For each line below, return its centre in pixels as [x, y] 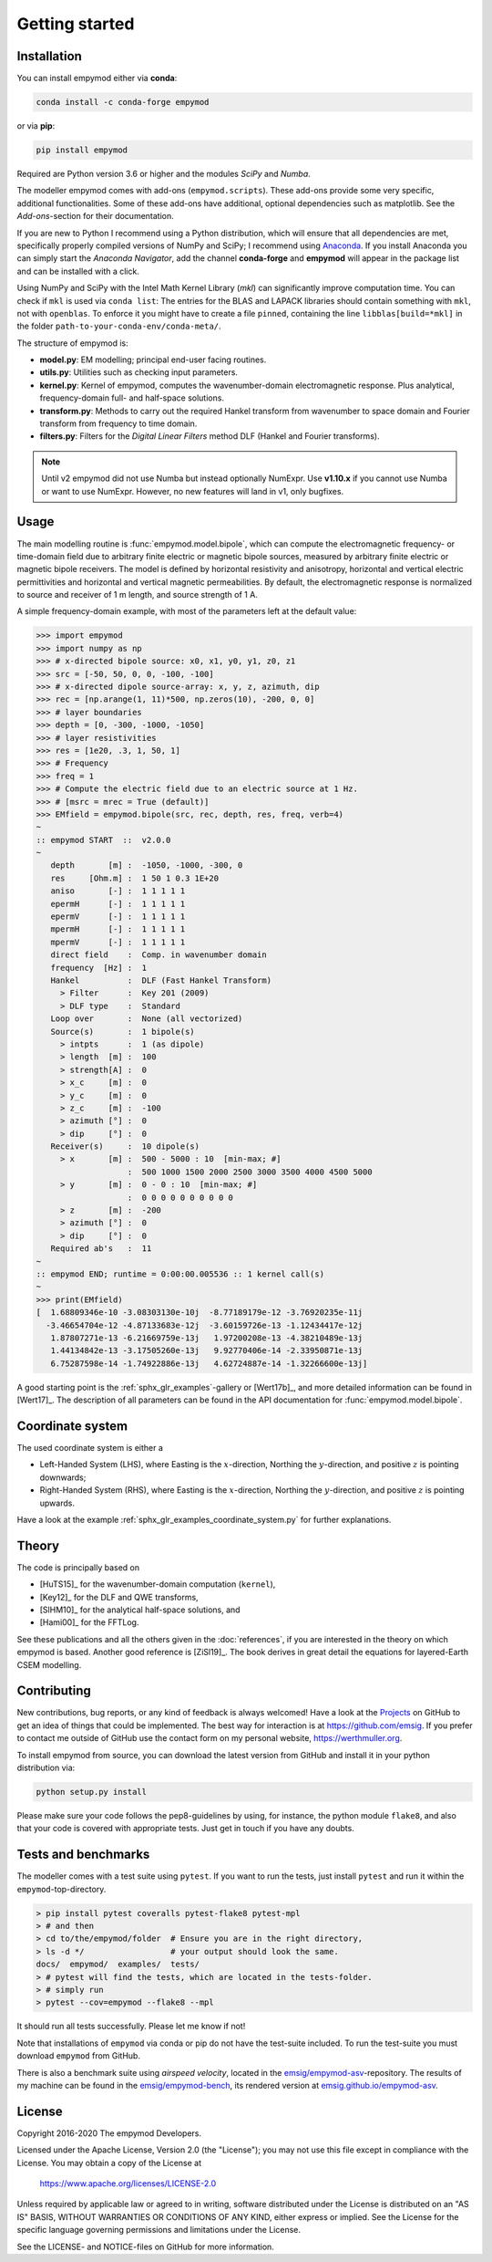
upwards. [57, 1503]
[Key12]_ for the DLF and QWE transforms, [119, 1597]
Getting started [76, 24]
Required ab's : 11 [101, 1249]
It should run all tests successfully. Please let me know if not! [131, 2027]
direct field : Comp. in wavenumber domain [159, 955]
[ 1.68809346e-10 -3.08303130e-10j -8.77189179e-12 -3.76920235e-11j [200, 1313]
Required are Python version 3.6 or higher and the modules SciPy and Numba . [164, 174]
